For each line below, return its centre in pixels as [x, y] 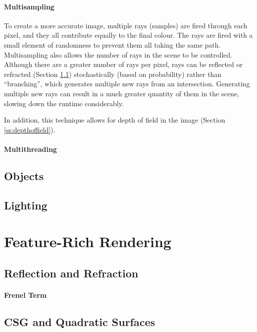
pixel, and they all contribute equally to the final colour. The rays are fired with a [128, 35]
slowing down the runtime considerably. [64, 103]
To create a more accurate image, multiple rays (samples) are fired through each [126, 25]
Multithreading [30, 149]
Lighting [26, 205]
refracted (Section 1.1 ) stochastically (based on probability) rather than [113, 74]
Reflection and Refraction [71, 273]
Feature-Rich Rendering [88, 241]
